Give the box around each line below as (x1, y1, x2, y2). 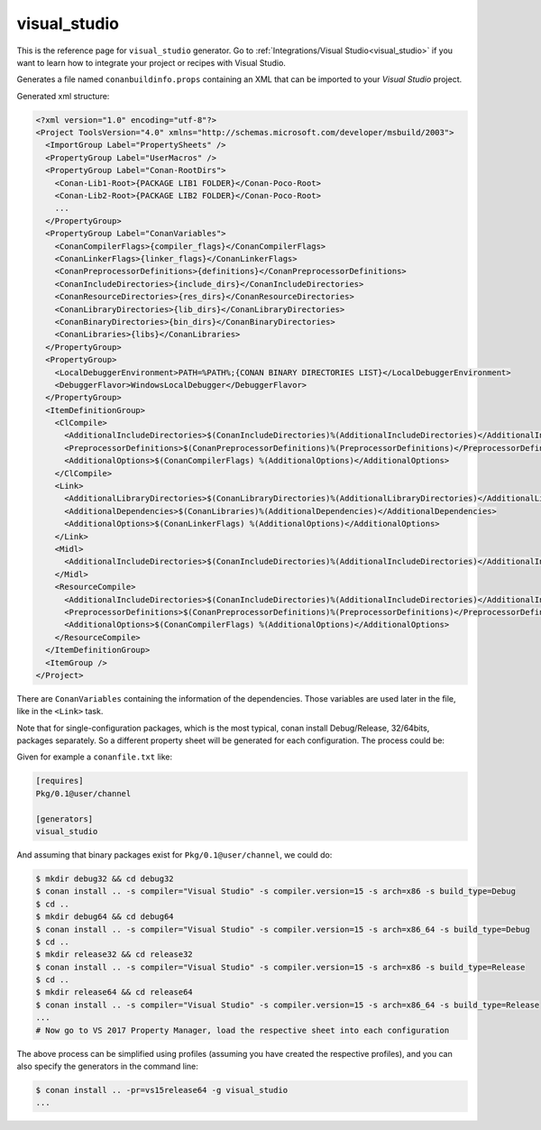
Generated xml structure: (16, 90, 110, 101)
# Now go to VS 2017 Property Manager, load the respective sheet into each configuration (35, 1024, 450, 1035)
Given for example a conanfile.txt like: (16, 751, 173, 762)
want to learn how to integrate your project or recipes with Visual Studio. (16, 57, 286, 68)
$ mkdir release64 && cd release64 (35, 988, 193, 997)
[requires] (35, 776, 84, 786)
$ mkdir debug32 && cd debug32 (35, 873, 175, 884)
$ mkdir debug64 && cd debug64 (35, 912, 175, 922)
